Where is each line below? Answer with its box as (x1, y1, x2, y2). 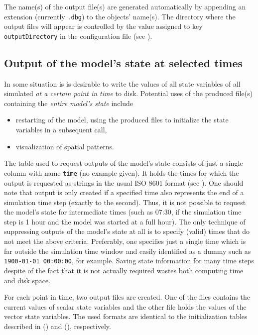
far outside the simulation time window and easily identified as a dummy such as (4, 245, 251, 256)
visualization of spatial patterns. (15, 141, 114, 151)
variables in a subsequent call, (15, 124, 107, 135)
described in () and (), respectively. (4, 321, 111, 331)
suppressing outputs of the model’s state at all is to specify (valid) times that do (4, 226, 250, 236)
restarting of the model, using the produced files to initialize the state (15, 114, 229, 125)
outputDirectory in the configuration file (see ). (4, 30, 152, 41)
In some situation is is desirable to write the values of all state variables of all (4, 78, 241, 89)
